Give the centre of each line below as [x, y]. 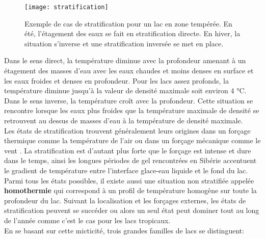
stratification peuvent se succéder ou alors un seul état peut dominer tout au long [132, 210]
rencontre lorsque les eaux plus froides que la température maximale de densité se [132, 110]
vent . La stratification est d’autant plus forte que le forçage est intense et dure [128, 150]
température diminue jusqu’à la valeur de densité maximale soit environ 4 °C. [125, 90]
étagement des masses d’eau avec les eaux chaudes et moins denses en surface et [129, 71]
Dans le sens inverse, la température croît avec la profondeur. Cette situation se [129, 100]
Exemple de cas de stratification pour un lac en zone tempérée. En [128, 23]
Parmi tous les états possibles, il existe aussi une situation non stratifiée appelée [129, 180]
